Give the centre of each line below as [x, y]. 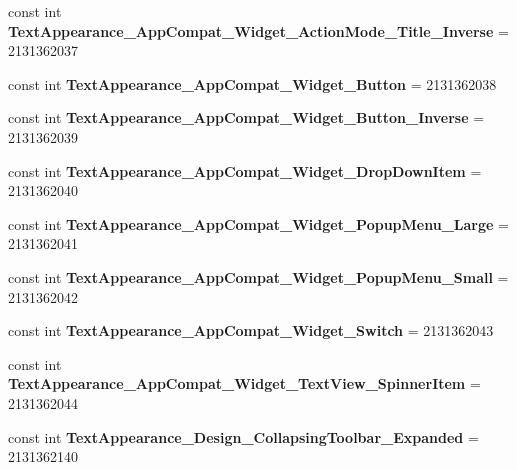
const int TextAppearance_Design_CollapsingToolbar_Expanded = [243, 436]
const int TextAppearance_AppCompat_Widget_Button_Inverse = [246, 117]
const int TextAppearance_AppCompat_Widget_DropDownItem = [245, 170]
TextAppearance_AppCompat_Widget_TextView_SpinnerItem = [244, 383]
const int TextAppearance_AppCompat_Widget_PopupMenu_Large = [258, 223]
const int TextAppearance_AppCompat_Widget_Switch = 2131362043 [251, 330]
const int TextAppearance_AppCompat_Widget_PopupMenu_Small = [258, 276]
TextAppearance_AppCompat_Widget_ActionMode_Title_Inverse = [258, 30]
